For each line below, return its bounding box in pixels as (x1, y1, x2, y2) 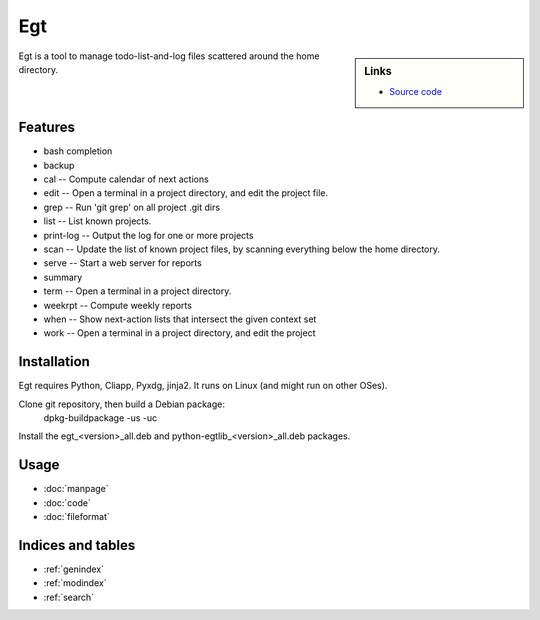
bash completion (43, 145, 113, 157)
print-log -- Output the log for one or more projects (43, 229, 254, 241)
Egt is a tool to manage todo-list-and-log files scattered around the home (18, 50, 320, 62)
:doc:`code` (43, 496, 92, 509)
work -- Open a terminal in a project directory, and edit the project (43, 327, 316, 339)
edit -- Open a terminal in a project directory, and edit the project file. (43, 187, 329, 199)
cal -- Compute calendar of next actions (43, 173, 209, 185)
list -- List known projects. (43, 215, 152, 227)
